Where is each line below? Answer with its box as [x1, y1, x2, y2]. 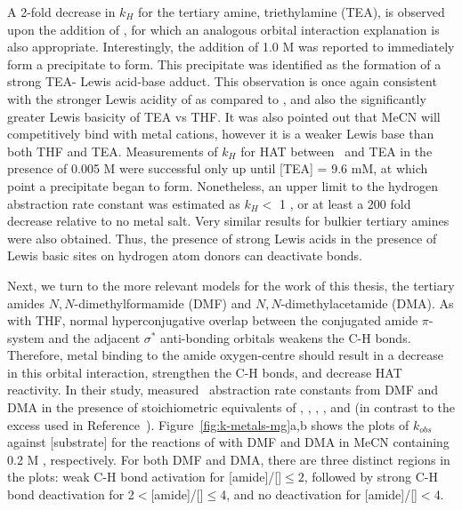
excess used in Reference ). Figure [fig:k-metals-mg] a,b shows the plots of [7, 415, 409, 434]
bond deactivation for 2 [7, 485, 134, 504]
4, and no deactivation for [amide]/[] [220, 485, 417, 504]
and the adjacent [48, 328, 141, 347]
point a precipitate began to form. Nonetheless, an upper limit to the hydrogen [7, 176, 439, 195]
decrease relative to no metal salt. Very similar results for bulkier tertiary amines [7, 211, 450, 230]
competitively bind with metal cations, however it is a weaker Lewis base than [7, 124, 434, 143]
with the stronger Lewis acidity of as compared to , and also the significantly [7, 89, 426, 108]
